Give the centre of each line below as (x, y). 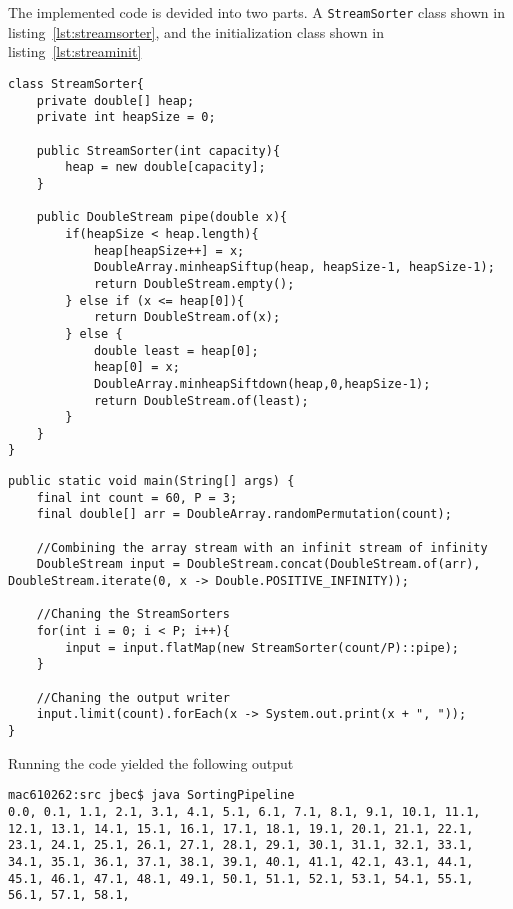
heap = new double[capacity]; (165, 167)
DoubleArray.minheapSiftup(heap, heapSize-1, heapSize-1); (294, 267)
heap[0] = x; (136, 367)
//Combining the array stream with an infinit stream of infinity (262, 547)
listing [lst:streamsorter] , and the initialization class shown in (196, 31)
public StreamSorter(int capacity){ (158, 150)
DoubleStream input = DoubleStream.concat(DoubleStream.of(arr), (258, 564)
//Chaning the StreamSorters (133, 614)
